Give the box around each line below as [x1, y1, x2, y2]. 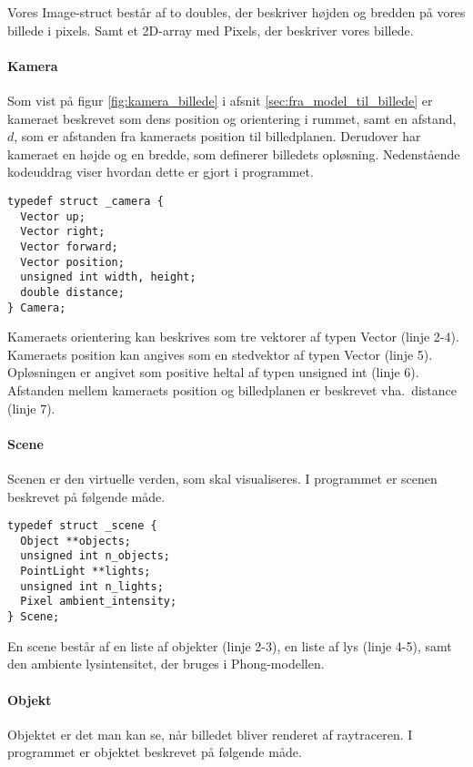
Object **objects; [20, 534, 132, 547]
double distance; [20, 285, 125, 299]
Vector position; [20, 255, 125, 269]
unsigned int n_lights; [20, 579, 164, 593]
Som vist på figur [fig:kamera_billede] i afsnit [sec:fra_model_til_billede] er [7, 90, 433, 109]
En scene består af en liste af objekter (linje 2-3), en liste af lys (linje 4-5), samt [7, 636, 452, 655]
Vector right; [20, 225, 106, 239]
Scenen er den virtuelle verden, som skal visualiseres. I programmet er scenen [7, 468, 438, 487]
